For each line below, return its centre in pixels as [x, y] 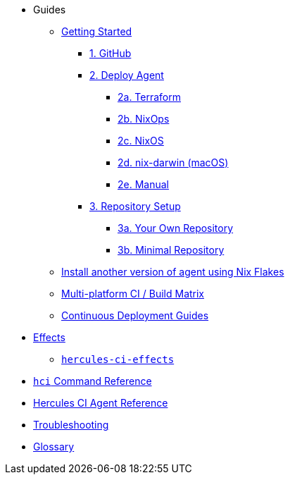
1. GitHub [111, 53]
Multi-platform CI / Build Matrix [133, 294]
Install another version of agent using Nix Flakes [173, 272]
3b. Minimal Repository [171, 250]
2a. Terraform [150, 97]
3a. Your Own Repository [176, 228]
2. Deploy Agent [127, 75]
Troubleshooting [71, 425]
